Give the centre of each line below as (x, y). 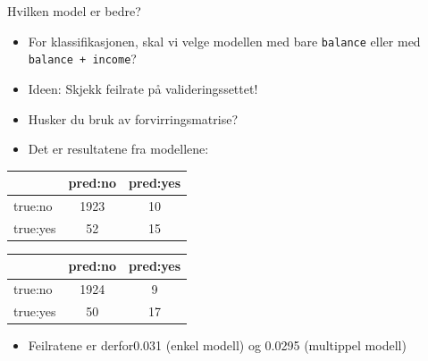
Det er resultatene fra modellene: (118, 149)
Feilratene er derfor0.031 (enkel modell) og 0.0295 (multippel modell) (217, 345)
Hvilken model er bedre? (74, 11)
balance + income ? (82, 59)
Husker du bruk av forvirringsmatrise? (133, 118)
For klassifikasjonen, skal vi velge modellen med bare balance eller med (224, 41)
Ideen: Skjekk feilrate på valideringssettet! (143, 88)
